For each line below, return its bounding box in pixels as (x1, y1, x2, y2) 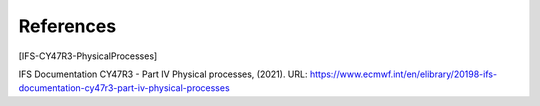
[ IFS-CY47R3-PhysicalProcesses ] (18, 50, 158, 62)
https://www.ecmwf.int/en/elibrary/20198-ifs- (309, 68, 498, 80)
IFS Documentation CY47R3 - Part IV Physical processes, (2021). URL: (18, 68, 308, 80)
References (18, 15, 117, 37)
